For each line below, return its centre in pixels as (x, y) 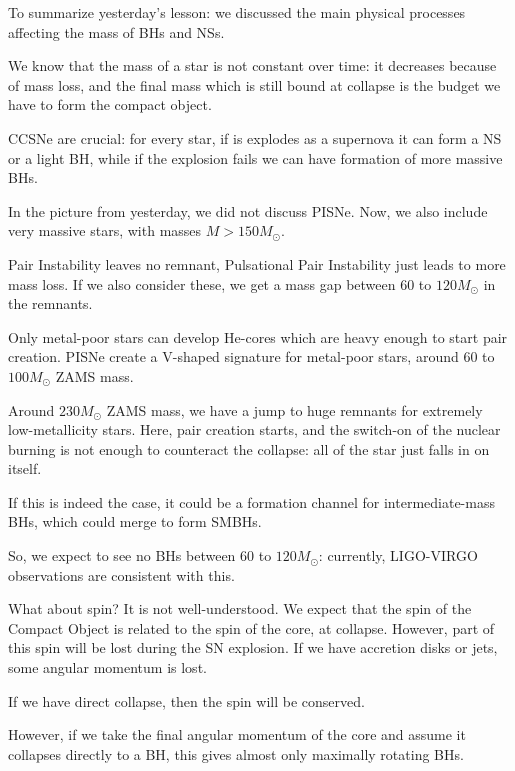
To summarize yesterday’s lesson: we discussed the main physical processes (237, 12)
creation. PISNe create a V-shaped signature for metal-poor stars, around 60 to (251, 356)
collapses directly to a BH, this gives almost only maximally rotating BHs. (236, 753)
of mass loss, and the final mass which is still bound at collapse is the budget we (254, 84)
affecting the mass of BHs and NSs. (116, 31)
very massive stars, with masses (105, 230)
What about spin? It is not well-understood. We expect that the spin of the (240, 608)
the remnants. (50, 303)
